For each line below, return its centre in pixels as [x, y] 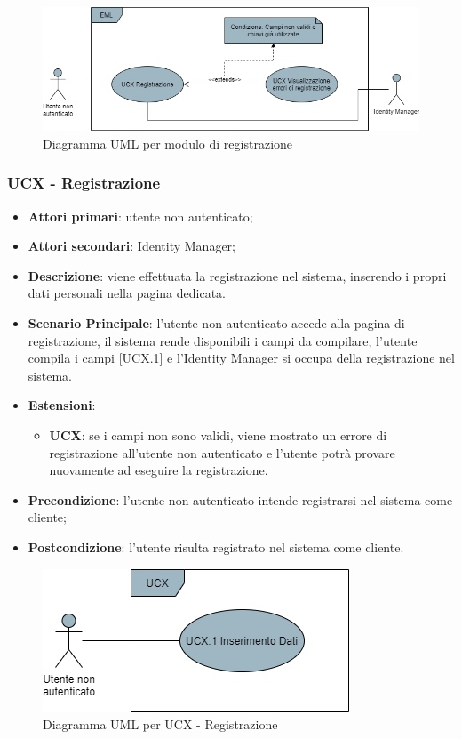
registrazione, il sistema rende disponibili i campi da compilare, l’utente [223, 340]
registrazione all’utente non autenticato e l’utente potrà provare [222, 452]
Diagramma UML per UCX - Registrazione [160, 724]
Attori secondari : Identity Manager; [131, 246]
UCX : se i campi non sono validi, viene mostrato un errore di [218, 434]
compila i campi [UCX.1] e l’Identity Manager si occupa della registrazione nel [241, 358]
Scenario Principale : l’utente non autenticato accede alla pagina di [216, 322]
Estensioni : [62, 405]
